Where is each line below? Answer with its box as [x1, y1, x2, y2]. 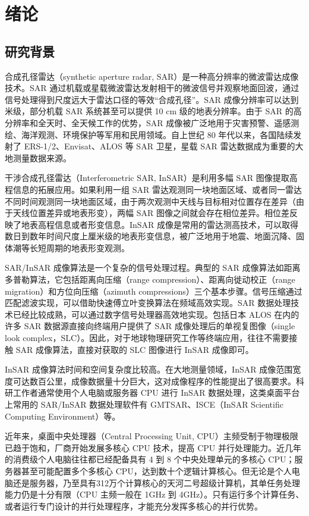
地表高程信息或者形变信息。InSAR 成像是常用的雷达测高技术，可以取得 [21, 218, 299, 230]
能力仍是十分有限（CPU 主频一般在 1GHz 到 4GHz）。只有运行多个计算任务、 [5, 488, 304, 501]
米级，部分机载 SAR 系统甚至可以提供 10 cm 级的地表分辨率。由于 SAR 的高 [5, 105, 302, 117]
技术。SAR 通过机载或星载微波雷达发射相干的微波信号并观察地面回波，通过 [5, 82, 299, 94]
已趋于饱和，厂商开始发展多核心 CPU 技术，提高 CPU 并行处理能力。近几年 [5, 441, 301, 454]
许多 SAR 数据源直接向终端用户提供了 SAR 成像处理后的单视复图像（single [5, 320, 295, 332]
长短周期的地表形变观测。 [29, 241, 130, 254]
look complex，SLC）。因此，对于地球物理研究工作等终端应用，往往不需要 [5, 332, 289, 344]
